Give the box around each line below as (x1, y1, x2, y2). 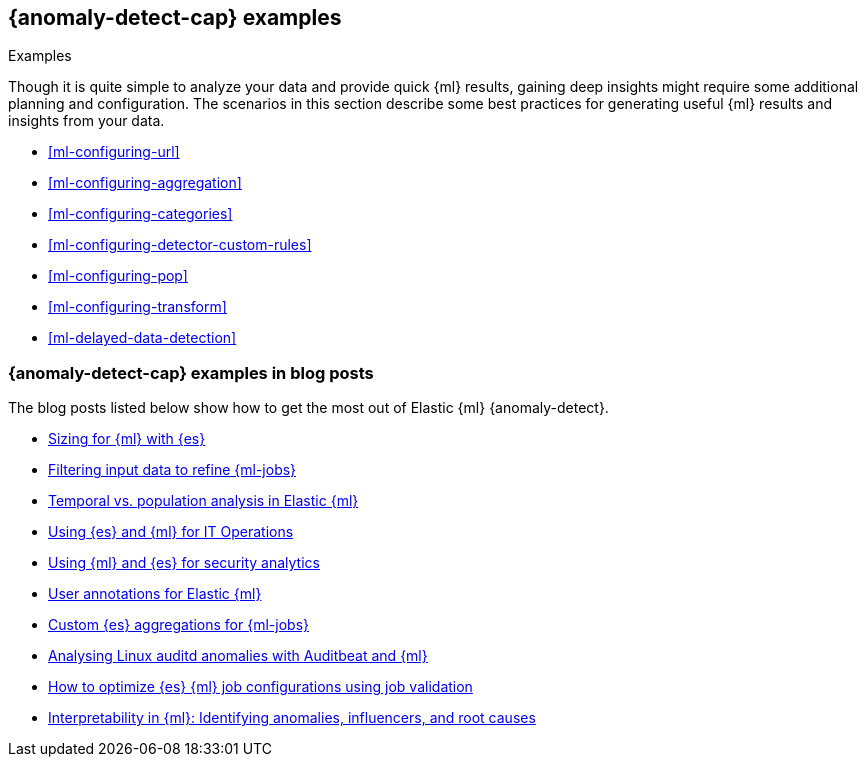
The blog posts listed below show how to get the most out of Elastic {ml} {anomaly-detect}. (8, 399, 609, 417)
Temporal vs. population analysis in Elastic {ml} (48, 492, 359, 510)
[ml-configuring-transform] (48, 298, 227, 316)
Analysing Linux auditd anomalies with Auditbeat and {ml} (48, 647, 428, 665)
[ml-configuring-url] (48, 143, 180, 161)
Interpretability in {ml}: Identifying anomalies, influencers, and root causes (48, 709, 536, 727)
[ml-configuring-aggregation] (48, 174, 242, 192)
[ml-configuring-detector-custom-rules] (48, 236, 312, 254)
